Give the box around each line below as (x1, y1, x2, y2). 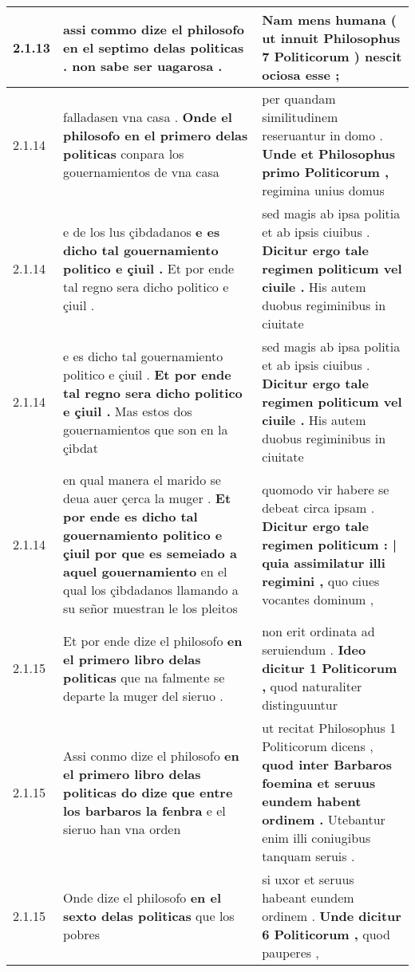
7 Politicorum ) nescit (262, 47, 402, 65)
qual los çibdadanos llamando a (63, 580, 239, 599)
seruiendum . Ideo (262, 640, 366, 659)
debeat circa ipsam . (262, 498, 375, 517)
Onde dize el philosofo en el (63, 888, 221, 907)
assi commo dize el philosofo (63, 19, 244, 38)
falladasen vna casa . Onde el (63, 108, 232, 126)
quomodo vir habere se (262, 479, 389, 498)
